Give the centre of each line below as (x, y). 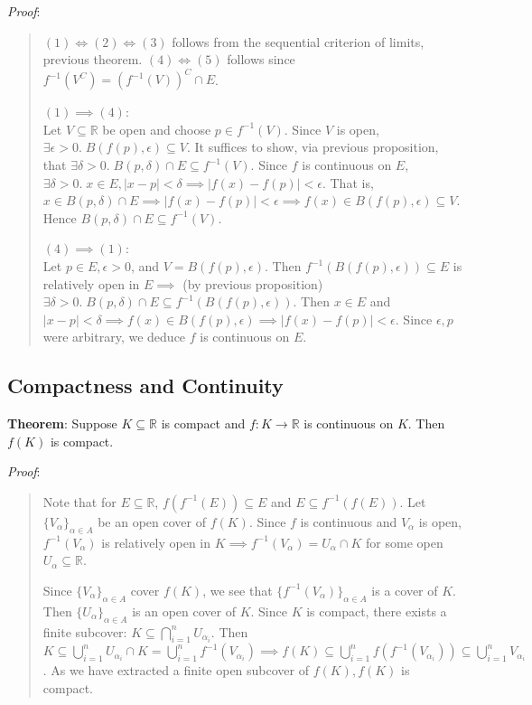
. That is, (348, 182)
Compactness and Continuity (145, 385)
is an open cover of (184, 611)
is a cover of (405, 590)
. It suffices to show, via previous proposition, (313, 147)
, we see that (238, 590)
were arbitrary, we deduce (114, 337)
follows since (261, 59)
